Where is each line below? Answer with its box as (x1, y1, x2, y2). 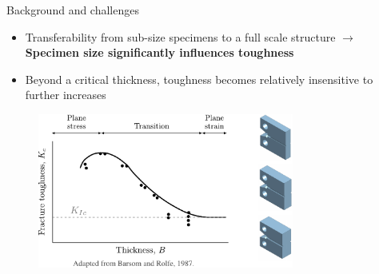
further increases (25, 86, 106, 103)
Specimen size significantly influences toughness (25, 44, 294, 61)
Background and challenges (6, 2, 139, 18)
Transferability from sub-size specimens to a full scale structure (25, 28, 336, 45)
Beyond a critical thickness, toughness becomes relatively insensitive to (25, 70, 373, 87)
